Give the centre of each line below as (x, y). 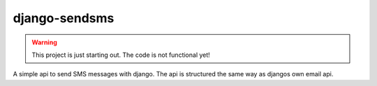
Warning (44, 42)
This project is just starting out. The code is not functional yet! (121, 55)
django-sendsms (64, 18)
